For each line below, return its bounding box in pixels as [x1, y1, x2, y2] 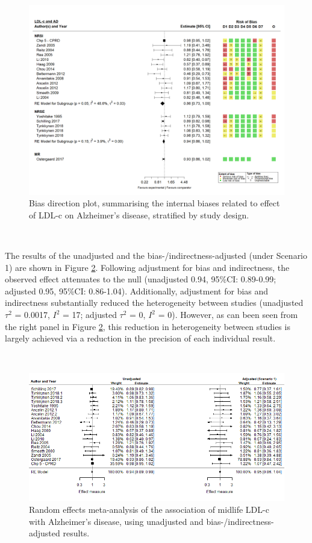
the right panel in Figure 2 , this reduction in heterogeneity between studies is [5, 320, 290, 332]
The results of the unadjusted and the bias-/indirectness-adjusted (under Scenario [5, 249, 308, 262]
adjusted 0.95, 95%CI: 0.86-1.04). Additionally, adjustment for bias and [5, 284, 269, 297]
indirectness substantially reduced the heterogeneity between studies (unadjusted [5, 296, 304, 309]
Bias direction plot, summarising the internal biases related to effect [29, 197, 280, 209]
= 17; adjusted [63, 308, 117, 321]
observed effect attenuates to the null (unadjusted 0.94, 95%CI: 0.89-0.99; [5, 273, 276, 285]
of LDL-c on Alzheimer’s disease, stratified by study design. [29, 208, 249, 221]
